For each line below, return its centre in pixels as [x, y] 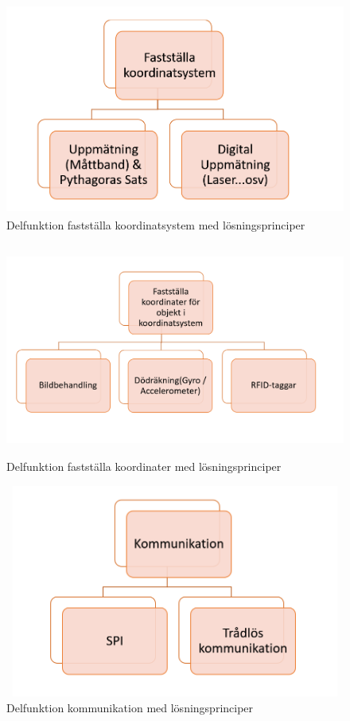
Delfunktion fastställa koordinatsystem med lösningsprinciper [156, 225]
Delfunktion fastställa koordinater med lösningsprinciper [144, 466]
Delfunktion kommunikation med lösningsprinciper [130, 707]
